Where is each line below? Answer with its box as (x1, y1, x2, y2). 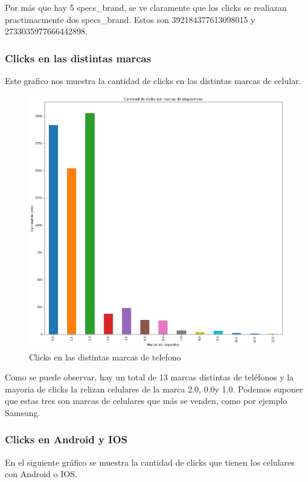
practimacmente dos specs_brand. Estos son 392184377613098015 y (5, 13, 255, 25)
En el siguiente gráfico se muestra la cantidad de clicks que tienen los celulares (5, 455, 295, 468)
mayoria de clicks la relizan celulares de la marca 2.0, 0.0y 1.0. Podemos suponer (5, 382, 303, 395)
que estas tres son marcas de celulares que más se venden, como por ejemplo (5, 394, 287, 407)
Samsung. (5, 406, 40, 418)
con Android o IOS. (5, 467, 77, 480)
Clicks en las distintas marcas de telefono (29, 350, 181, 363)
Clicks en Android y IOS (5, 432, 127, 447)
